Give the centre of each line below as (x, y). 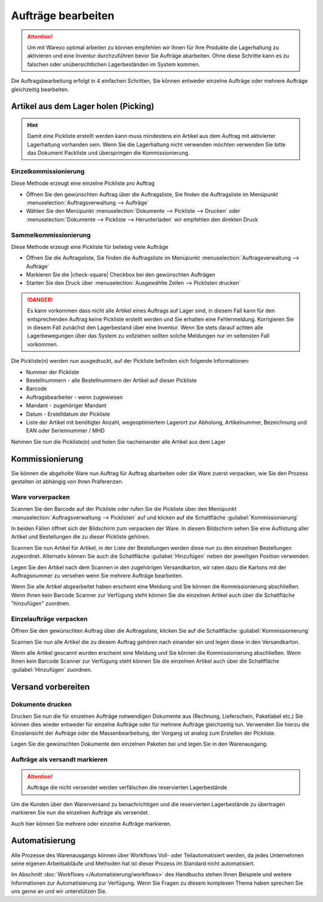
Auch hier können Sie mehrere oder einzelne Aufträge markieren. (91, 823)
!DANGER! (40, 299)
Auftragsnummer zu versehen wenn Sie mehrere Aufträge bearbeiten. (97, 575)
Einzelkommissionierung (48, 171)
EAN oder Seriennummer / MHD (65, 431)
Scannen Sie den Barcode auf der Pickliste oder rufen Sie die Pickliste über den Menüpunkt (124, 509)
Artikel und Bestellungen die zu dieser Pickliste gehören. (81, 537)
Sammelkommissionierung (51, 235)
